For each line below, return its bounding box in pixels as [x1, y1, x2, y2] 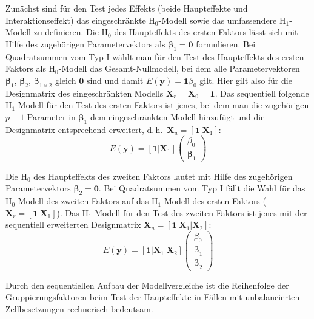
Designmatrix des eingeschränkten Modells [5, 86, 164, 99]
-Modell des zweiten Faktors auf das [15, 194, 149, 207]
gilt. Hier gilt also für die [199, 74, 292, 86]
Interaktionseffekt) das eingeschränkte [5, 13, 146, 26]
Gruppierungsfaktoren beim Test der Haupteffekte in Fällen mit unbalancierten [5, 290, 300, 303]
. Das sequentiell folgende [215, 86, 309, 99]
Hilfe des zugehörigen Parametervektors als [5, 37, 165, 50]
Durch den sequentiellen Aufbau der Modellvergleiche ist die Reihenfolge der [5, 278, 289, 291]
